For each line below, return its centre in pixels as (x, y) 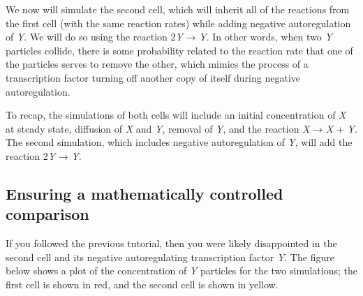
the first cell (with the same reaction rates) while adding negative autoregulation (178, 23)
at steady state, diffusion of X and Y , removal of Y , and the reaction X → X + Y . (181, 128)
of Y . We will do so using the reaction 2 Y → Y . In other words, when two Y (169, 37)
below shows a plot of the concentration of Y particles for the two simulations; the (181, 271)
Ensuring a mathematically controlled (145, 193)
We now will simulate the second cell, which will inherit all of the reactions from (178, 9)
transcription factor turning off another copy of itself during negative (153, 77)
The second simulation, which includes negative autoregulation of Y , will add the (179, 142)
